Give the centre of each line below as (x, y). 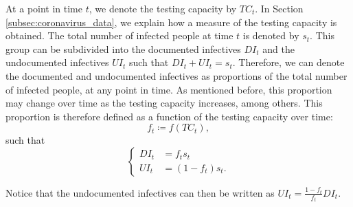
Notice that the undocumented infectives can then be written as (140, 192)
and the (278, 48)
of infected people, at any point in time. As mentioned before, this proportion (169, 89)
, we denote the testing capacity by (163, 8)
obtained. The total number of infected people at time (119, 35)
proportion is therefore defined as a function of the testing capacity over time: (169, 116)
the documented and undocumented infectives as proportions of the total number (176, 75)
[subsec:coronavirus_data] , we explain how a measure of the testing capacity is (171, 22)
